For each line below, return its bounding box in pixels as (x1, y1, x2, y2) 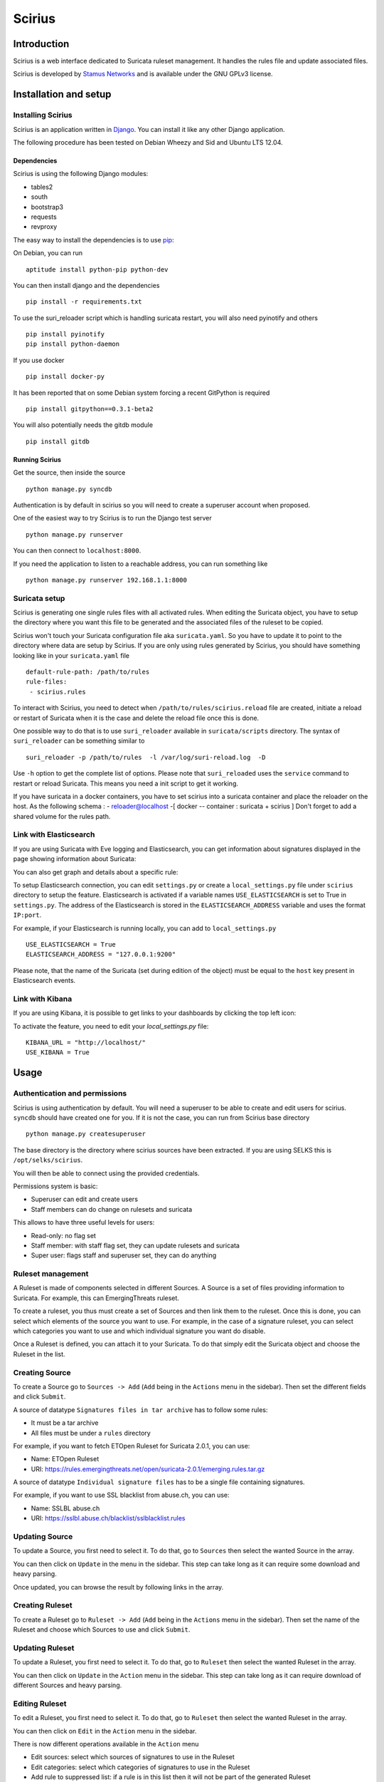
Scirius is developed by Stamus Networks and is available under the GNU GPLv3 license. (13, 70, 273, 78)
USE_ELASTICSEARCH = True (26, 940, 117, 948)
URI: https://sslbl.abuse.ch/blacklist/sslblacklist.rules (31, 1514, 186, 1523)
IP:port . (13, 911, 42, 920)
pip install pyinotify (26, 330, 105, 339)
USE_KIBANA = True (26, 1049, 90, 1056)
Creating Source (13, 1367, 71, 1377)
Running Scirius (13, 455, 62, 463)
